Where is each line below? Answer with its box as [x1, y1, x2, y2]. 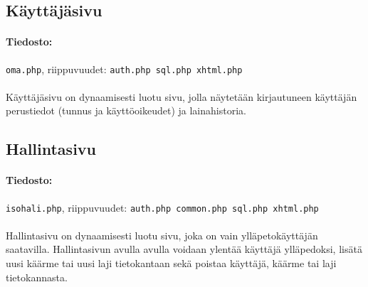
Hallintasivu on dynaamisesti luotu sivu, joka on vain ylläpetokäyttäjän [6, 227, 318, 242]
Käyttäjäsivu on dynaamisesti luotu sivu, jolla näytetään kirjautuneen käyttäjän [6, 89, 357, 104]
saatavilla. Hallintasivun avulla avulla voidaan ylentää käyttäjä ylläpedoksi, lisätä [6, 242, 362, 256]
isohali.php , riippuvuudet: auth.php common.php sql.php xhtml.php [6, 200, 319, 215]
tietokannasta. [6, 269, 68, 284]
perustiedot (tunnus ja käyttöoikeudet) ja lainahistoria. [6, 103, 246, 118]
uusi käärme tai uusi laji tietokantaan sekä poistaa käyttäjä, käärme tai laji [6, 256, 337, 271]
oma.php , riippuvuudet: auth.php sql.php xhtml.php [6, 61, 243, 76]
